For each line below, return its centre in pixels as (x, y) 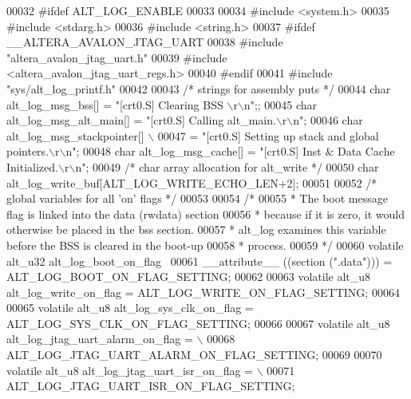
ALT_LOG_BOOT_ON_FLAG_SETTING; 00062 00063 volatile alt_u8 (189, 277)
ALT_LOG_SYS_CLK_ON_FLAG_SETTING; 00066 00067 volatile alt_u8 (198, 323)
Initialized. (32, 166)
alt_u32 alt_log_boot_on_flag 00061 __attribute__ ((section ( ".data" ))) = (200, 261)
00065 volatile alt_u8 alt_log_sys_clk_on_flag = (130, 308)
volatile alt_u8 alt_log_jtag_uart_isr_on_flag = (130, 370)
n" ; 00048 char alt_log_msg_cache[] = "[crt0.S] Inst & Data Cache (230, 151)
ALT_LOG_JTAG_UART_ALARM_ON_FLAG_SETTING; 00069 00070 (194, 355)
